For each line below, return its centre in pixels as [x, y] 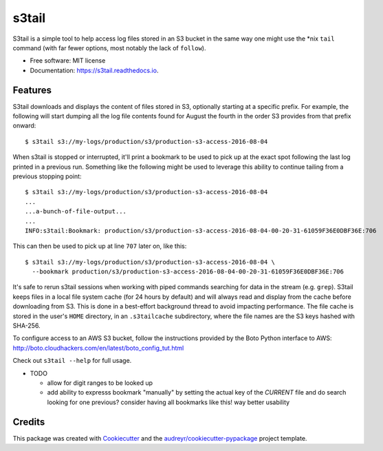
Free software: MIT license [68, 61]
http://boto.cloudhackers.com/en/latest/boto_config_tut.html [98, 348]
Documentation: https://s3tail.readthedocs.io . [94, 70]
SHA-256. [26, 326]
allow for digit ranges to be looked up [100, 383]
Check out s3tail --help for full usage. [72, 361]
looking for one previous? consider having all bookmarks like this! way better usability [168, 402]
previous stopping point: [47, 176]
